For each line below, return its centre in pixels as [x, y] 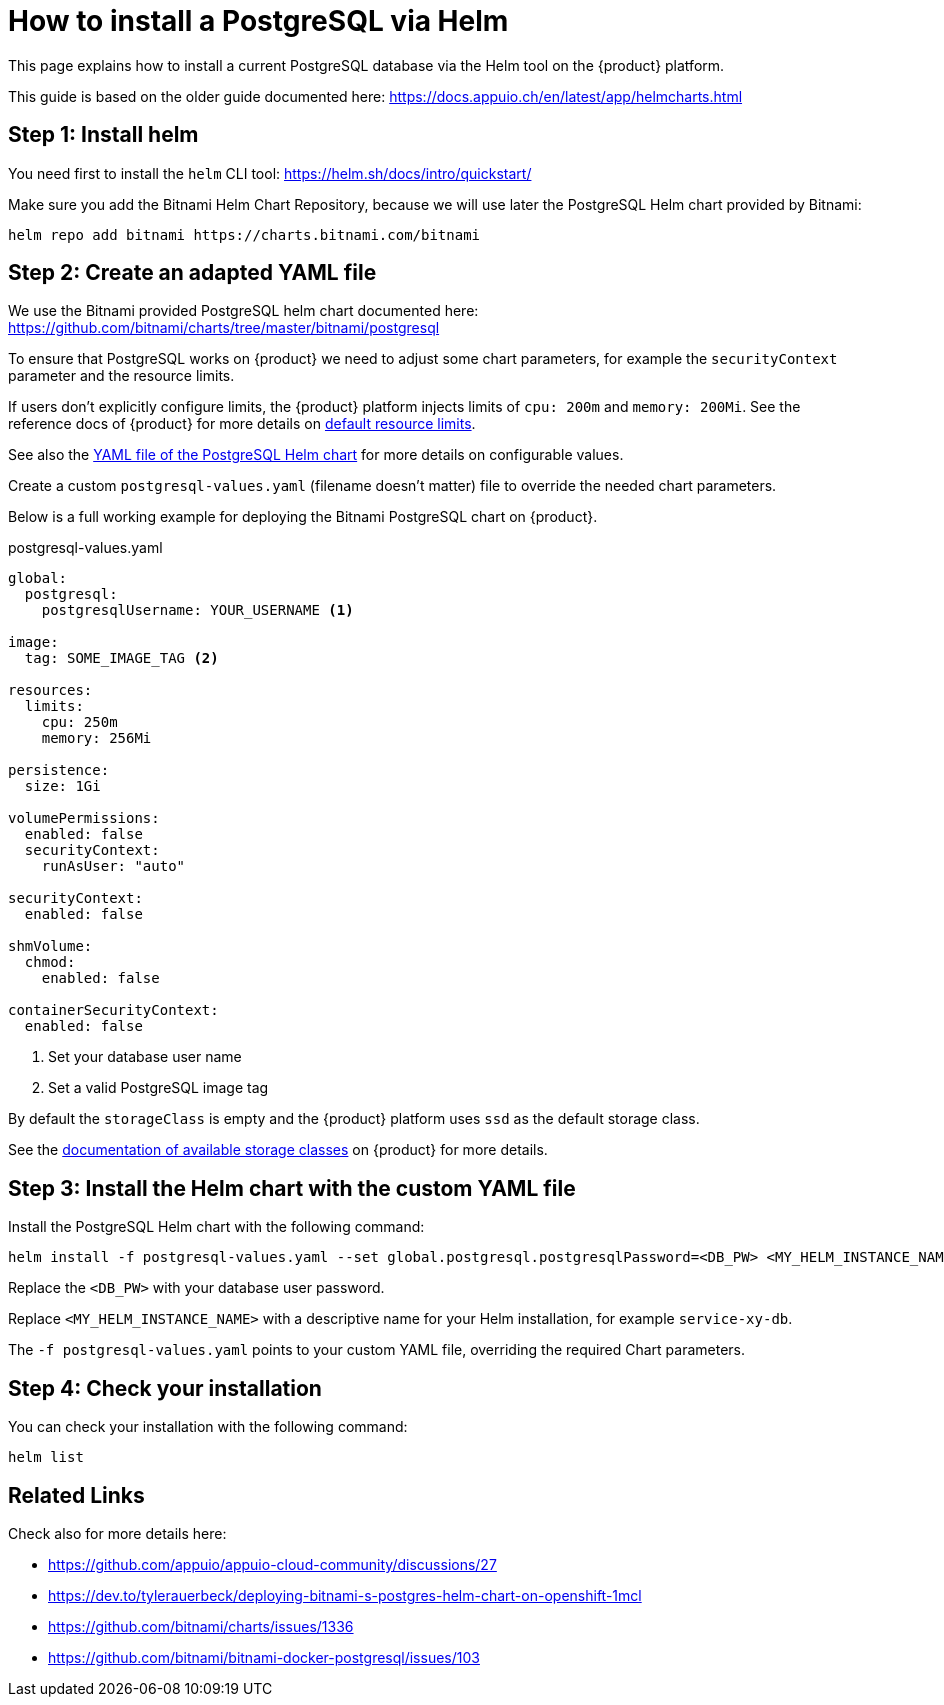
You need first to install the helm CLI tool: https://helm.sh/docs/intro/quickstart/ [270, 173]
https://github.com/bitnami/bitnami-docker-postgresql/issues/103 [264, 1657]
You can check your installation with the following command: [208, 1427]
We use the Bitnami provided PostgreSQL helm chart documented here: [243, 311]
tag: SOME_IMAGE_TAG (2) [121, 658]
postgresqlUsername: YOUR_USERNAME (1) [197, 610]
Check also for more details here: [117, 1533]
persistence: [59, 770]
